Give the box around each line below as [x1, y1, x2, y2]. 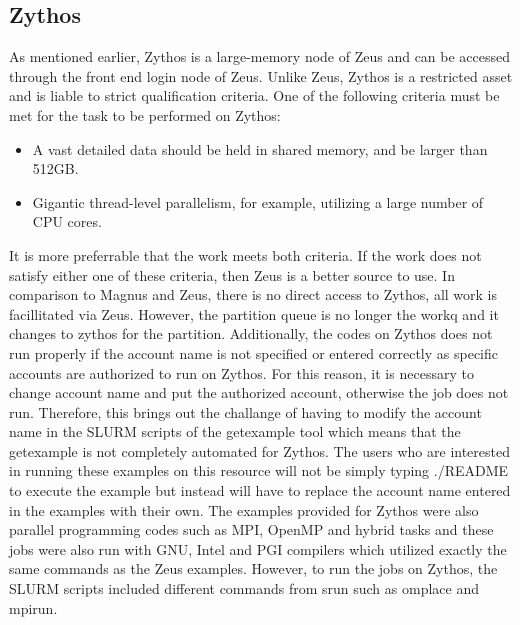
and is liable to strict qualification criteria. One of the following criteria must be [9, 85, 500, 106]
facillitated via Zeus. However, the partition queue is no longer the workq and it [9, 303, 499, 324]
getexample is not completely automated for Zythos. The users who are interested [9, 440, 510, 461]
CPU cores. [32, 211, 102, 232]
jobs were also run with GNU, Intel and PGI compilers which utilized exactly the [9, 538, 507, 559]
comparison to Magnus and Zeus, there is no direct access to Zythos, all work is [9, 284, 497, 305]
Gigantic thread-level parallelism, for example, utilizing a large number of [32, 191, 484, 212]
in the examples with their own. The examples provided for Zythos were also [9, 499, 479, 520]
